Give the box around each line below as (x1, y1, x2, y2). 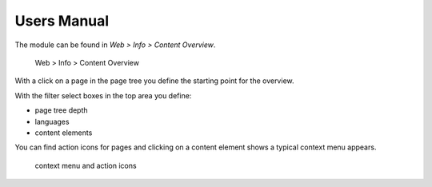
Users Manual (14, 12, 110, 30)
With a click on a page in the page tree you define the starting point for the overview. (14, 76, 294, 86)
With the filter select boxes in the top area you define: (14, 90, 192, 100)
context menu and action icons (34, 161, 137, 170)
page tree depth (34, 105, 88, 115)
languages (34, 117, 70, 126)
